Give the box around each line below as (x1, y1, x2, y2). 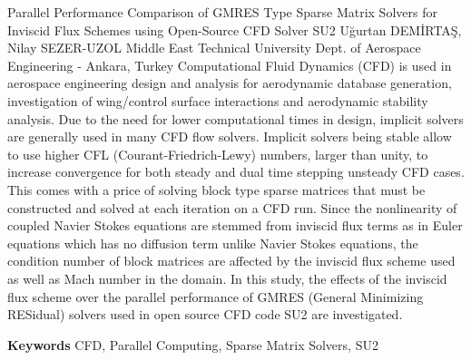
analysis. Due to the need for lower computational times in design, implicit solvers (7, 109, 464, 128)
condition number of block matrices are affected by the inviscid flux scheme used (7, 251, 456, 270)
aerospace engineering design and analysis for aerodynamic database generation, (7, 73, 452, 92)
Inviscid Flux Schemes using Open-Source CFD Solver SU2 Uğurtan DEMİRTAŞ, (7, 20, 462, 39)
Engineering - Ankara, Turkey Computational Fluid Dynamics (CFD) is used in (7, 55, 452, 74)
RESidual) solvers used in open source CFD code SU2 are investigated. (7, 305, 403, 324)
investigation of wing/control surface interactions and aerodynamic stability (7, 91, 428, 110)
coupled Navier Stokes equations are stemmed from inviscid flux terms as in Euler (7, 216, 463, 235)
